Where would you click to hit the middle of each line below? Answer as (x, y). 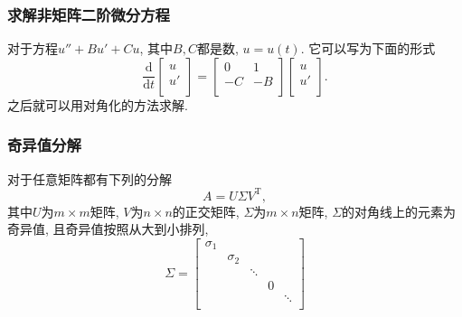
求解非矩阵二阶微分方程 (89, 14)
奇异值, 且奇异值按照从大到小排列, (108, 229)
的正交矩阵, (206, 211)
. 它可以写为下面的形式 (368, 48)
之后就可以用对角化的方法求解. (98, 104)
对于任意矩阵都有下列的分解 (90, 178)
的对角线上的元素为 (399, 211)
